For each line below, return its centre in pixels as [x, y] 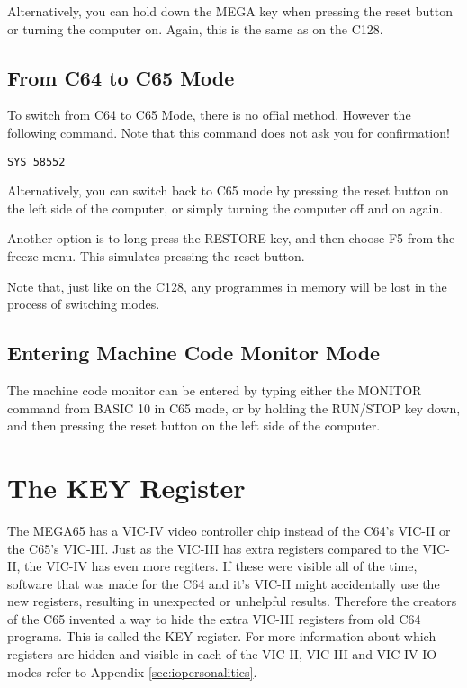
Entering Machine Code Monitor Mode [194, 353]
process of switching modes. [84, 304]
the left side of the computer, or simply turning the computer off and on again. [225, 208]
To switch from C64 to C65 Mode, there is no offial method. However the [209, 115]
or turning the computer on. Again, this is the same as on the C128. [195, 28]
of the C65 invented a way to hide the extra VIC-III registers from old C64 [214, 618]
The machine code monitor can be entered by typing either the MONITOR [215, 390]
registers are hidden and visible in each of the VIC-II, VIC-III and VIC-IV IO [222, 654]
